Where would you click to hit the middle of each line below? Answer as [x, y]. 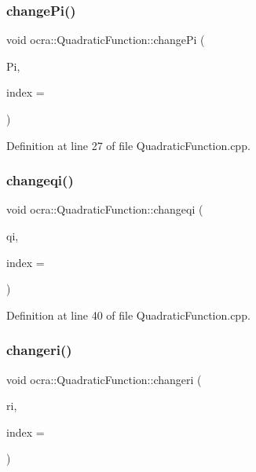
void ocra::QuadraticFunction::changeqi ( [105, 209]
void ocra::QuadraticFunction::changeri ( [104, 379]
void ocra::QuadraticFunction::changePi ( [106, 40]
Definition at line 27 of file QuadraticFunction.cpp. [128, 145]
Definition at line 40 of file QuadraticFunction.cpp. [128, 315]
